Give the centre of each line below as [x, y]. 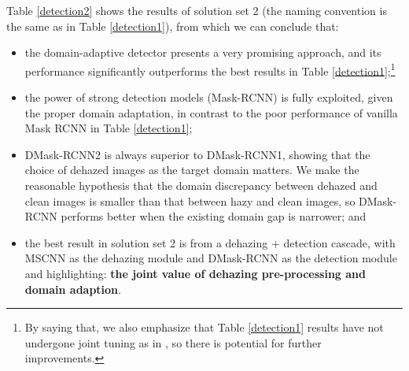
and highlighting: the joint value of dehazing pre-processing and [195, 273]
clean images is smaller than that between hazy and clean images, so [190, 200]
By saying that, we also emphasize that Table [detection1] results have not [204, 327]
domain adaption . [73, 289]
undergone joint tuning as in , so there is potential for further [173, 342]
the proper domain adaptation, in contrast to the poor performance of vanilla [211, 112]
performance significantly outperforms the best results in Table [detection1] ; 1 [210, 69]
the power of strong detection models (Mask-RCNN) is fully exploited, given [209, 97]
